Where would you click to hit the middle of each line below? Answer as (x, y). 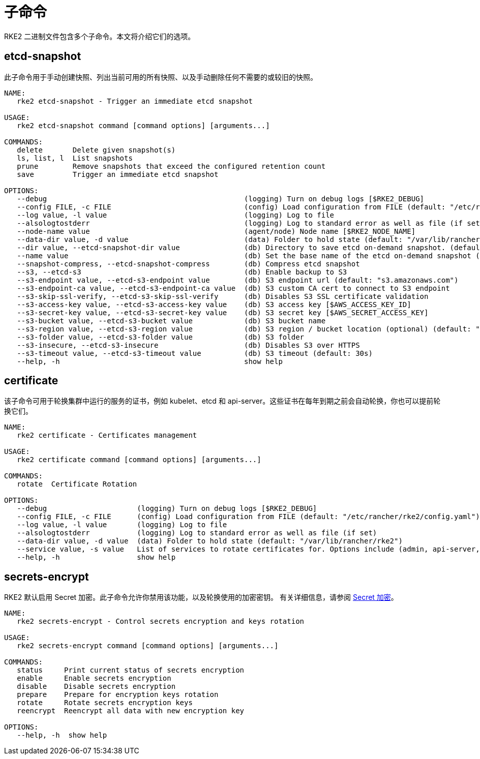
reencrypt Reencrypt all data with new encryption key (131, 711)
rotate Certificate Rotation (77, 484)
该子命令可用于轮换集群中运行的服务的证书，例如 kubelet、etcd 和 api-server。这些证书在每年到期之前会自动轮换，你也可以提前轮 (222, 401)
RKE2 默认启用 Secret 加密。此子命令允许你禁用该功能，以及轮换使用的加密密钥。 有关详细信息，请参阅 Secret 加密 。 (201, 597)
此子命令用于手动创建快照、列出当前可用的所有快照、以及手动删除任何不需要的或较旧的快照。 (161, 77)
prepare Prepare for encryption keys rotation (118, 695)
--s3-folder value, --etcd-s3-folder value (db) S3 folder (161, 337)
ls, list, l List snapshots (75, 158)
